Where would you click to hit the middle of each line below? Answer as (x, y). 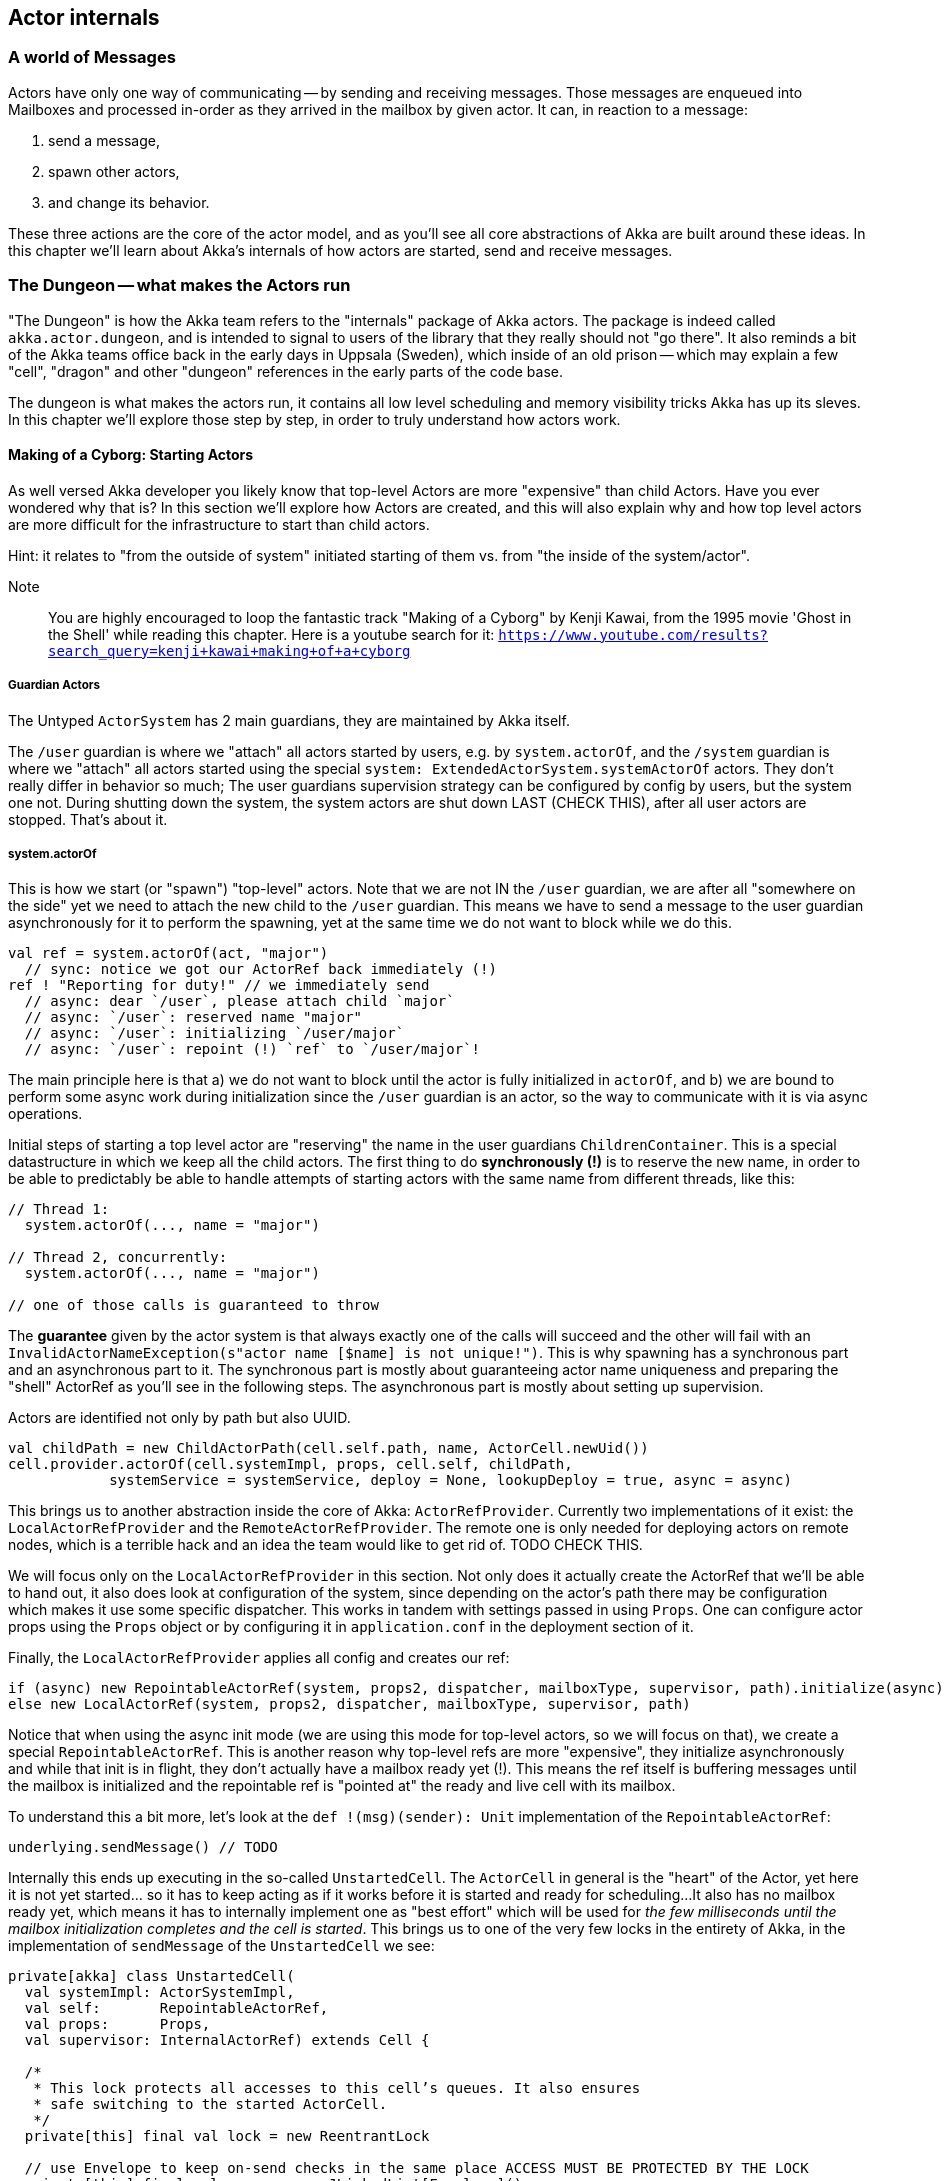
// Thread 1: (59, 1209)
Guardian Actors (54, 685)
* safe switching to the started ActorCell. (210, 2104)
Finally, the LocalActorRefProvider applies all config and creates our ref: (259, 1658)
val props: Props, (117, 2024)
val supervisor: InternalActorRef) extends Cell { (227, 2040)
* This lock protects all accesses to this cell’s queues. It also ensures (337, 2088)
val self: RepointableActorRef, (176, 2008)
